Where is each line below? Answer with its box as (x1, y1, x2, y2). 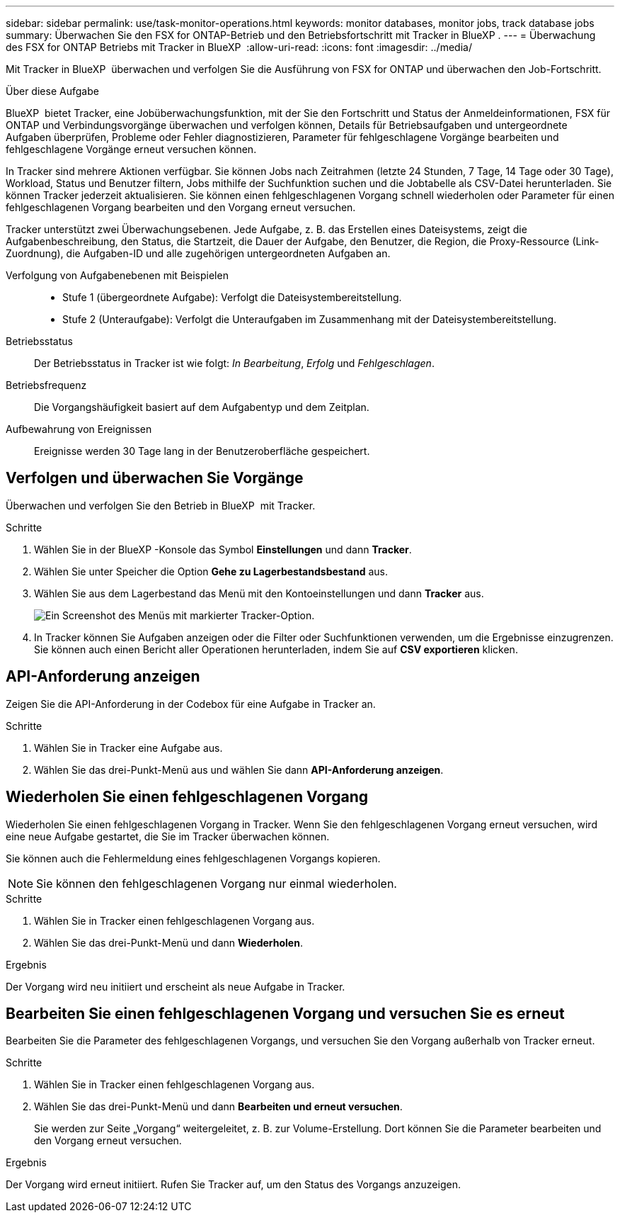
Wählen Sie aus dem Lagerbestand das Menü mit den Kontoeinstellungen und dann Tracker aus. (34, 587, 484, 599)
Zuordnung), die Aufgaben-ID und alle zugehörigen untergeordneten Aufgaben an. (6, 247, 391, 259)
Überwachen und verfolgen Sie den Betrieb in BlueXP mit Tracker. (6, 499, 316, 512)
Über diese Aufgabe (6, 85, 99, 97)
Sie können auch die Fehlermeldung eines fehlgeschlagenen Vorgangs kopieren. (6, 852, 381, 864)
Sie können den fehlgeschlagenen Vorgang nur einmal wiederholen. (36, 876, 397, 891)
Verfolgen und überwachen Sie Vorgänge (6, 469, 304, 487)
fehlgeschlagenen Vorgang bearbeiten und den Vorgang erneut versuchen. (6, 201, 356, 213)
